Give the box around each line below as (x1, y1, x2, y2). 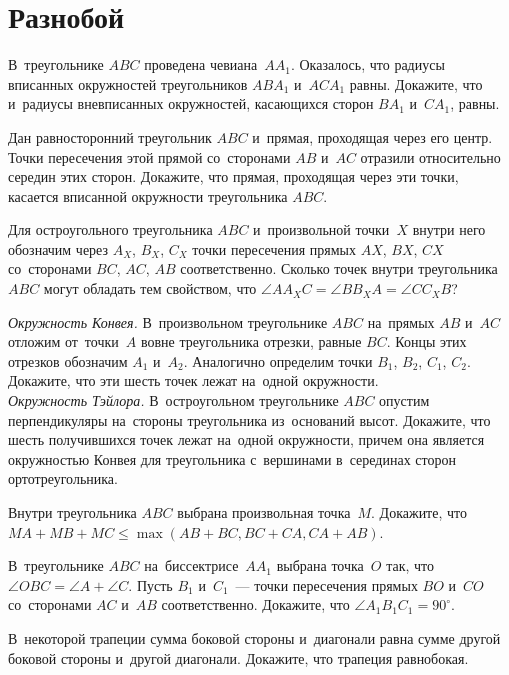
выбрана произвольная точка (177, 502, 351, 522)
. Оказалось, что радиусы (290, 54, 445, 75)
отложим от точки (8, 331, 119, 352)
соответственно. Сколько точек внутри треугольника (180, 258, 498, 279)
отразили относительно (360, 146, 501, 167)
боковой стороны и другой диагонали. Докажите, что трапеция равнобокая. (8, 647, 469, 668)
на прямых (367, 311, 435, 332)
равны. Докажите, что (349, 73, 483, 94)
